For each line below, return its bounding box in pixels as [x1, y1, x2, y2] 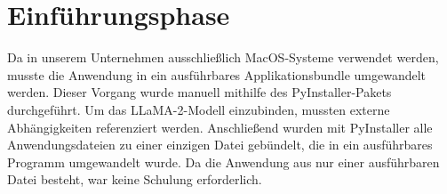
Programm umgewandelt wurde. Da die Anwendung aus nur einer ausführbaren [7, 152, 440, 171]
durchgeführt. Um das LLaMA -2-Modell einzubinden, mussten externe [7, 100, 390, 118]
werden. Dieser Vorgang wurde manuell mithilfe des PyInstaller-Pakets [7, 83, 392, 101]
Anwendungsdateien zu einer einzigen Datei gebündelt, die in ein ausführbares [7, 135, 433, 154]
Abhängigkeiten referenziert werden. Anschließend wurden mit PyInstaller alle [7, 117, 433, 136]
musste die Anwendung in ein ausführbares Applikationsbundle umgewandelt [7, 65, 427, 84]
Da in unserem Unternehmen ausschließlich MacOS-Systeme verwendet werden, [7, 48, 439, 67]
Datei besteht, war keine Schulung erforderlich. [7, 170, 262, 189]
